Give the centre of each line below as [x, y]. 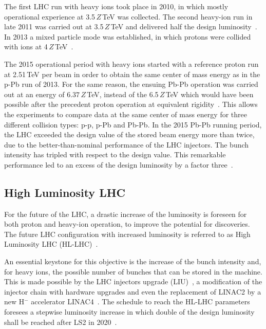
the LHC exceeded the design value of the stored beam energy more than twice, [129, 134]
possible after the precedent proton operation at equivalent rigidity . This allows [131, 104]
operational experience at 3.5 [50, 16]
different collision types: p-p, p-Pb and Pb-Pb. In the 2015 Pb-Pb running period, [133, 124]
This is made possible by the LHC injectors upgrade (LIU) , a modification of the [133, 281]
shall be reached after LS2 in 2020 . [61, 322]
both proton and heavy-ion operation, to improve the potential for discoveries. [127, 224]
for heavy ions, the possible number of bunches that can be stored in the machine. [133, 271]
